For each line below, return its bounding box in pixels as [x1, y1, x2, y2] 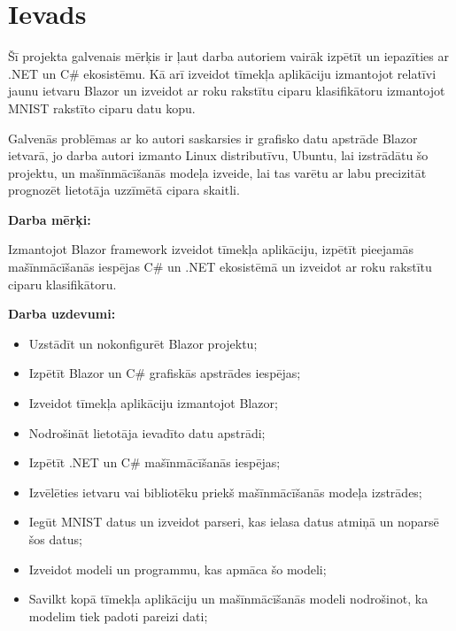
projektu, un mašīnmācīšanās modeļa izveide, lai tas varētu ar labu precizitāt [8, 163, 427, 181]
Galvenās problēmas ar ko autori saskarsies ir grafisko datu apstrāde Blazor [8, 128, 418, 147]
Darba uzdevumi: [8, 304, 116, 323]
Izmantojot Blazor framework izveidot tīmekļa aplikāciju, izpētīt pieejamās [8, 240, 414, 258]
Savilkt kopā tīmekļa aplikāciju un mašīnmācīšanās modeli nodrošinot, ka [28, 589, 429, 608]
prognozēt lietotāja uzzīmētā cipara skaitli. [8, 181, 240, 199]
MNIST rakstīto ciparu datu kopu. [8, 98, 196, 117]
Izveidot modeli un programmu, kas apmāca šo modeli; [28, 559, 327, 578]
